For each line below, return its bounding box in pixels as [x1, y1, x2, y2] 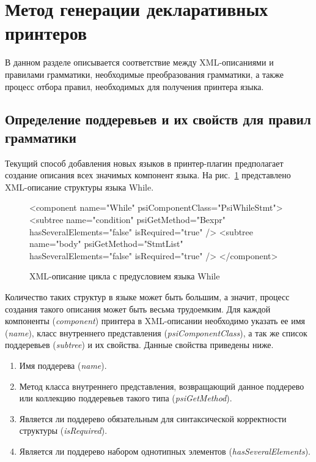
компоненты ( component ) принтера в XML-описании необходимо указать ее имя [5, 314, 306, 327]
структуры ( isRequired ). [19, 424, 108, 437]
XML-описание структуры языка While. [5, 180, 154, 193]
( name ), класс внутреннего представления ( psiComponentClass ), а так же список [5, 326, 307, 339]
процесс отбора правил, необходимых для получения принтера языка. [5, 80, 264, 93]
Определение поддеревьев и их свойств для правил [5, 110, 311, 129]
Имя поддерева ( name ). [19, 359, 107, 371]
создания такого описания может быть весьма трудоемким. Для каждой [5, 302, 271, 315]
